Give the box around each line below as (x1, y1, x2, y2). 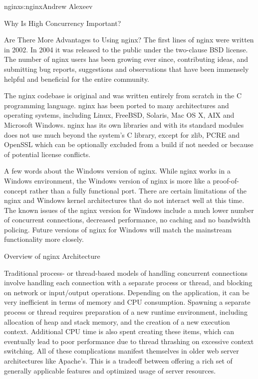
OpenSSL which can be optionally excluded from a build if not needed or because (4, 139, 254, 150)
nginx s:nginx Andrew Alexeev (4, 1, 93, 11)
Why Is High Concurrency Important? (4, 17, 121, 28)
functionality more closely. (4, 234, 84, 244)
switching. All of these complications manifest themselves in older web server (4, 346, 239, 356)
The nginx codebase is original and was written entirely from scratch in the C (4, 90, 242, 101)
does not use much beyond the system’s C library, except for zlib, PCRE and (4, 129, 240, 140)
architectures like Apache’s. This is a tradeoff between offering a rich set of (4, 356, 233, 366)
